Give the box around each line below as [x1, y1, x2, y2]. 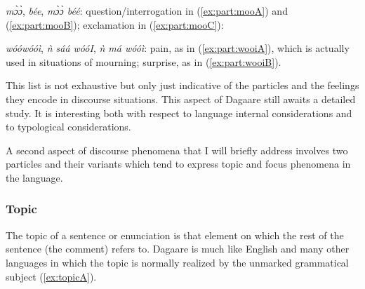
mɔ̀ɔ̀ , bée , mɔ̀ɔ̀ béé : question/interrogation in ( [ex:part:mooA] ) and [6, 4, 288, 18]
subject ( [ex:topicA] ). [6, 269, 97, 283]
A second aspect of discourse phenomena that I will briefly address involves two [6, 142, 348, 157]
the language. [6, 170, 63, 184]
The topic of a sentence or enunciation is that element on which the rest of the [6, 227, 344, 242]
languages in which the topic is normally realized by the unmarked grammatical [6, 255, 349, 269]
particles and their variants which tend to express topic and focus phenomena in [6, 156, 351, 171]
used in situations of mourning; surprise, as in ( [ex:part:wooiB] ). [6, 54, 281, 69]
